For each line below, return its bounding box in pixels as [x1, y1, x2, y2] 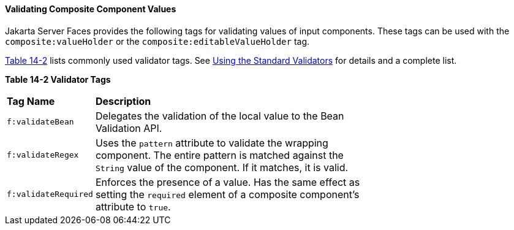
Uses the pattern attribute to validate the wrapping [95, 136, 328, 149]
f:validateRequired [7, 190, 93, 199]
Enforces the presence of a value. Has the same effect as [95, 175, 360, 188]
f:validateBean [7, 117, 74, 127]
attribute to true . [95, 200, 171, 213]
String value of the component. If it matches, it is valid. [95, 161, 349, 174]
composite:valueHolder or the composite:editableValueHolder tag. [5, 36, 310, 47]
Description [95, 94, 151, 107]
